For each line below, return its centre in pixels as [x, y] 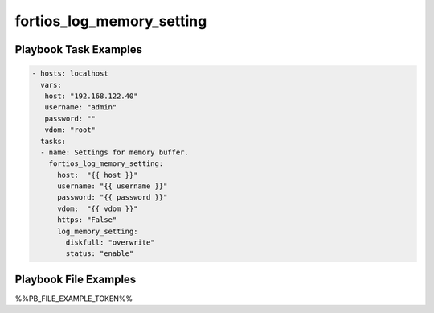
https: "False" [87, 220]
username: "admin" [81, 107]
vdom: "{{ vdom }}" [98, 208]
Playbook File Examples [76, 279]
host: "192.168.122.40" [91, 96]
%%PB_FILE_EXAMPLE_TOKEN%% [74, 299]
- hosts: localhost [70, 74]
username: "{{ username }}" [113, 186]
